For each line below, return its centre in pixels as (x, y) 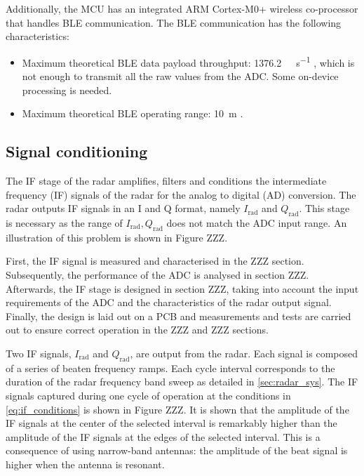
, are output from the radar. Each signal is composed (244, 353)
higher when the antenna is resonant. (85, 464)
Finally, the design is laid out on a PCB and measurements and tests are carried (178, 316)
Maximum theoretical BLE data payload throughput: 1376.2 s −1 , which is (188, 61)
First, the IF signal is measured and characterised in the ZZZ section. (155, 261)
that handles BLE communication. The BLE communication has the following (174, 22)
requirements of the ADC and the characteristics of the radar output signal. (169, 302)
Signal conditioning (77, 151)
